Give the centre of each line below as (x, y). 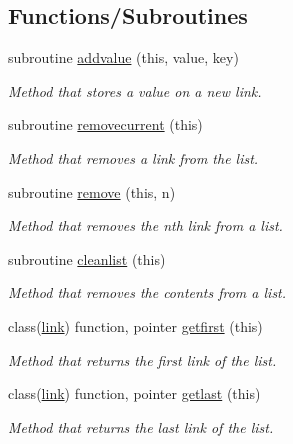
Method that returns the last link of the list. (141, 426)
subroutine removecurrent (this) (105, 124)
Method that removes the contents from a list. (147, 292)
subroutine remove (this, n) (92, 191)
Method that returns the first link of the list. (142, 359)
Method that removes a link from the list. (133, 157)
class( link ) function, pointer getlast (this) (134, 393)
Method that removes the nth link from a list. (145, 225)
